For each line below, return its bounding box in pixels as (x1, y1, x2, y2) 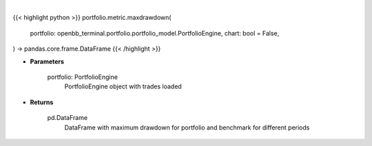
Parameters (30, 57, 65, 65)
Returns (30, 98, 54, 106)
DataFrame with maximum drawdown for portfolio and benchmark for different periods (64, 123, 310, 132)
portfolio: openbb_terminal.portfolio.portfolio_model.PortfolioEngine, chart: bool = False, (30, 29, 280, 37)
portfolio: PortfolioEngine (47, 73, 118, 81)
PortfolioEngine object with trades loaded (64, 82, 182, 90)
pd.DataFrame (47, 114, 88, 122)
